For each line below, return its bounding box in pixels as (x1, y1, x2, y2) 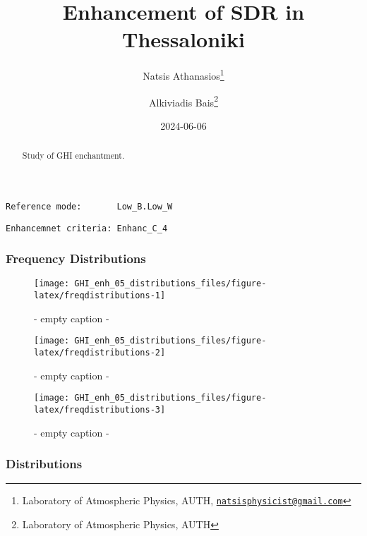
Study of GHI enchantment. (22, 150, 125, 162)
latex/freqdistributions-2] (34, 347, 166, 358)
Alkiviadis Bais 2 (149, 92, 218, 109)
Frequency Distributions (6, 250, 146, 267)
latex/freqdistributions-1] (34, 291, 166, 301)
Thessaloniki (122, 25, 245, 54)
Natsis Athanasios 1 (143, 66, 224, 83)
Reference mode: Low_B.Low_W (6, 201, 173, 212)
